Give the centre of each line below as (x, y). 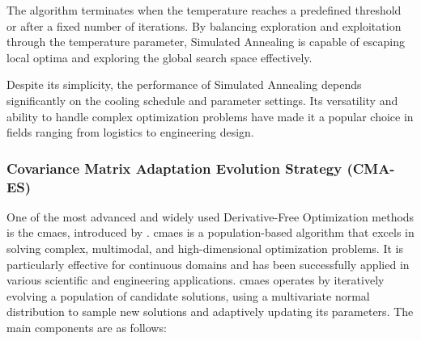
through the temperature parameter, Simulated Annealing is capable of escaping (206, 42)
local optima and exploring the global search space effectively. (159, 57)
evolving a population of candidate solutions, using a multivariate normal (188, 295)
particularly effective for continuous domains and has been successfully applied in (208, 264)
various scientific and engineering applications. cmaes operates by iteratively (196, 280)
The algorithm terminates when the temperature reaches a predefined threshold (204, 10)
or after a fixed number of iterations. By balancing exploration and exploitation (204, 25)
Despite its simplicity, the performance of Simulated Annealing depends (184, 84)
